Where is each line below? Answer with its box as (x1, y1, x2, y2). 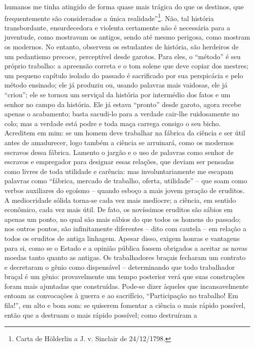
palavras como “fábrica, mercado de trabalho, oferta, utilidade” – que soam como (4, 175, 247, 186)
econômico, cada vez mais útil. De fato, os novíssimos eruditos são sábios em (4, 204, 233, 215)
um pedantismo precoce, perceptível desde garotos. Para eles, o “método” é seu (4, 51, 241, 61)
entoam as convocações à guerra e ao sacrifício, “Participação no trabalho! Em (4, 290, 238, 301)
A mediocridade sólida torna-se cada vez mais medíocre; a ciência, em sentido (4, 195, 236, 205)
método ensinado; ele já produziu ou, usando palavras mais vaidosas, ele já (4, 80, 228, 90)
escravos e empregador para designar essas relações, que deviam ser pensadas (4, 156, 234, 167)
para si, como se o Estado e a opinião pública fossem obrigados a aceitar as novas (4, 242, 248, 253)
